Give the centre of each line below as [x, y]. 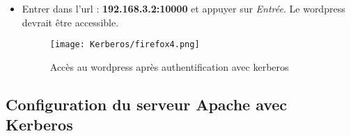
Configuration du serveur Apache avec [147, 104]
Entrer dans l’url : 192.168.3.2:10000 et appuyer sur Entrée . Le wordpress [184, 8]
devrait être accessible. [70, 22]
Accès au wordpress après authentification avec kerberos [169, 66]
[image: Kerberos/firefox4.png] [125, 45]
